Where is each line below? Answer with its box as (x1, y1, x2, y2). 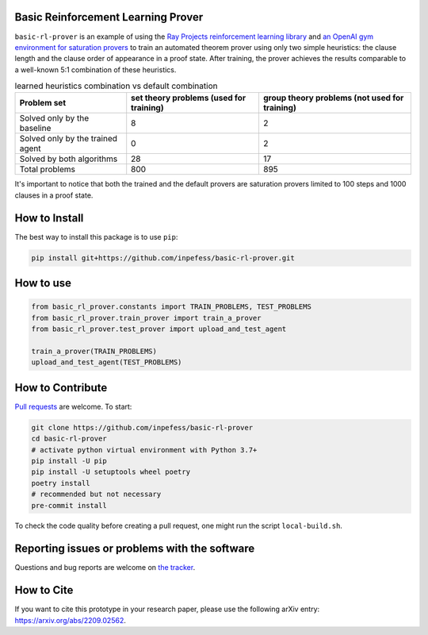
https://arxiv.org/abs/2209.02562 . (14, 615, 126, 625)
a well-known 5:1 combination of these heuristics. (14, 64, 177, 75)
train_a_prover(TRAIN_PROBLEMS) (31, 346, 158, 356)
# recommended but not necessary (31, 490, 162, 499)
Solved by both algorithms (19, 153, 118, 164)
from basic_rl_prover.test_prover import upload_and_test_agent (31, 325, 287, 333)
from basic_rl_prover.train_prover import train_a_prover (31, 314, 262, 322)
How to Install (14, 211, 84, 225)
